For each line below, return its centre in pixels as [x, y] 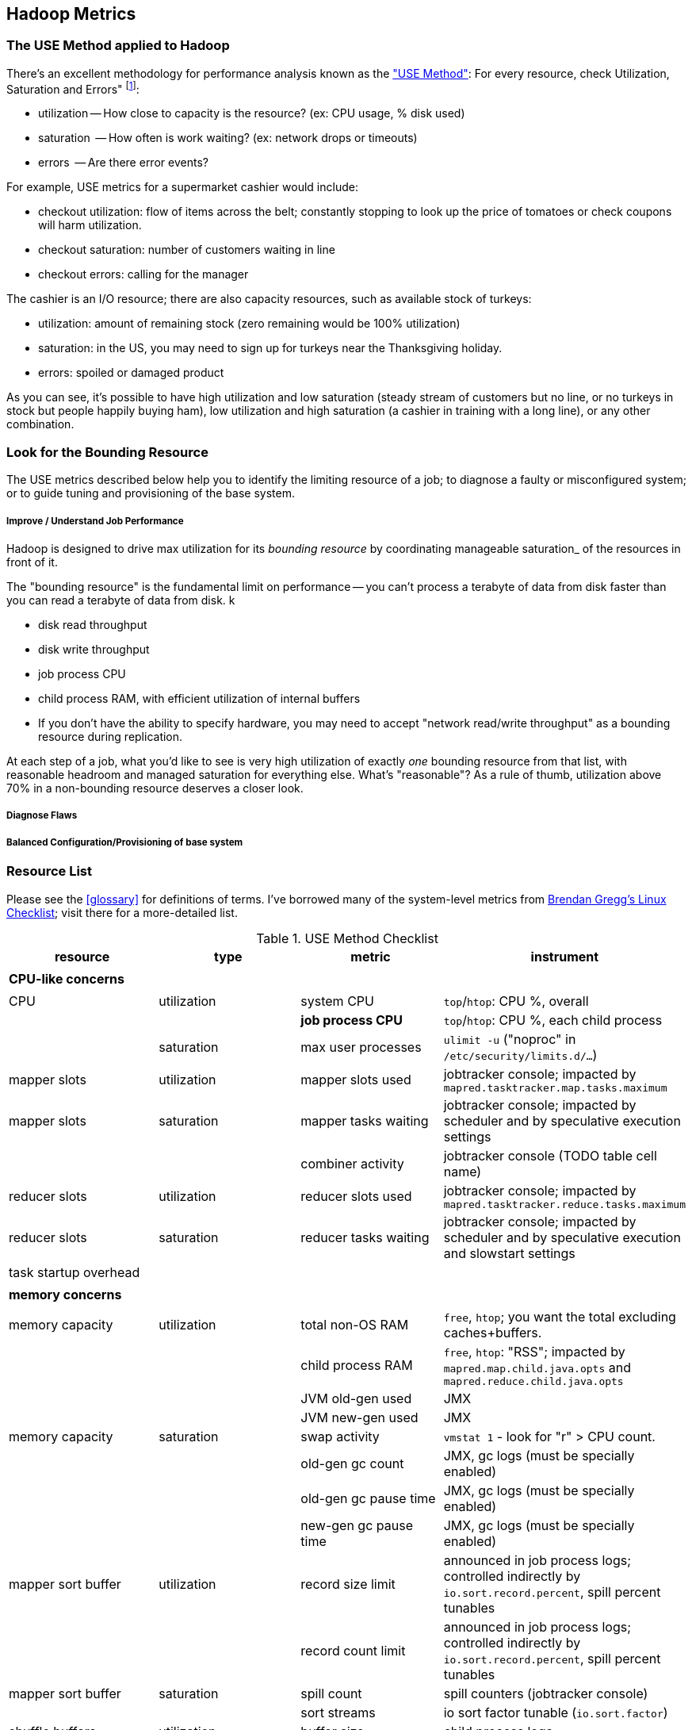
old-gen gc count [352, 1463]
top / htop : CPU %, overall [516, 1001]
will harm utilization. [90, 225]
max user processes [361, 1047]
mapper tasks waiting [365, 1120]
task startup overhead [75, 1272]
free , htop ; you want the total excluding [560, 1316]
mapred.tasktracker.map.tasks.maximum [555, 1087]
